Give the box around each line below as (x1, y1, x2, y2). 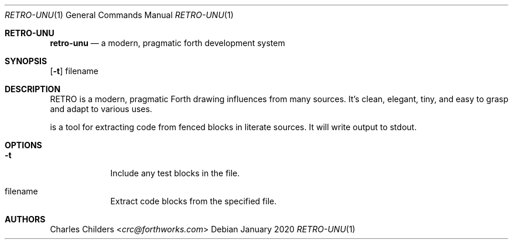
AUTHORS (5, 214, 46, 224)
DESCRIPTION (5, 84, 61, 94)
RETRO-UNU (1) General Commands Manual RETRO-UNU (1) (5, 10, 234, 20)
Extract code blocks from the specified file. (110, 196, 277, 206)
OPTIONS (5, 140, 42, 150)
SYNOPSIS (5, 56, 47, 66)
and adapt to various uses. (50, 104, 152, 114)
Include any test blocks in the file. (110, 168, 240, 178)
